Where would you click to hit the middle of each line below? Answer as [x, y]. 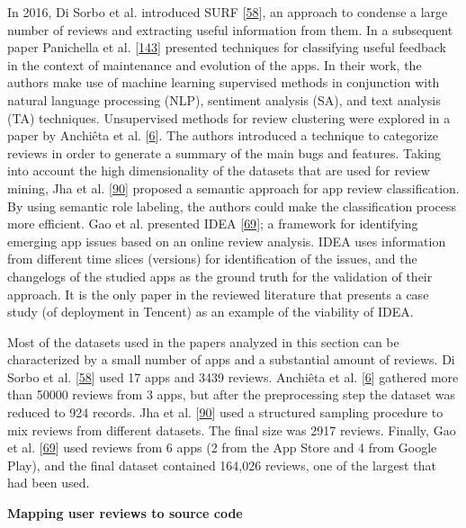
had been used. [49, 483]
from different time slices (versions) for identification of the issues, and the [212, 259]
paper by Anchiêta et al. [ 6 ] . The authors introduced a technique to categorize [223, 135]
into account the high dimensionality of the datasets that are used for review [219, 170]
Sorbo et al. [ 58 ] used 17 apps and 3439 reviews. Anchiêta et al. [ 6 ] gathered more [233, 376]
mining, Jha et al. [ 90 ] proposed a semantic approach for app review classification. [233, 188]
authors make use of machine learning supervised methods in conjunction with [224, 82]
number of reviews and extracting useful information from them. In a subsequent [230, 29]
